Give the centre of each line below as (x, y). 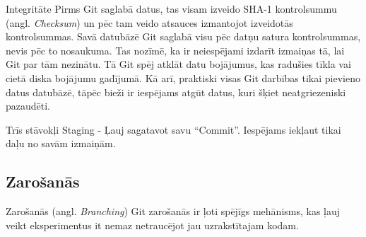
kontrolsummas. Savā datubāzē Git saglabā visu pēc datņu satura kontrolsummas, (183, 36)
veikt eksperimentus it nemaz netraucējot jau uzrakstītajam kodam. (152, 225)
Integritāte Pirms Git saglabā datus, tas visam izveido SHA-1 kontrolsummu (171, 8)
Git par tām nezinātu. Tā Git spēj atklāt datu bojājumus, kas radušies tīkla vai (178, 64)
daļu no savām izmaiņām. (61, 143)
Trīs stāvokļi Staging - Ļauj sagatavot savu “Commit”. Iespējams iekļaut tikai (173, 129)
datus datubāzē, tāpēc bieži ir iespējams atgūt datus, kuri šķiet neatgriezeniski (176, 92)
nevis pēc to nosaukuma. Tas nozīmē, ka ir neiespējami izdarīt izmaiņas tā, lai (175, 50)
